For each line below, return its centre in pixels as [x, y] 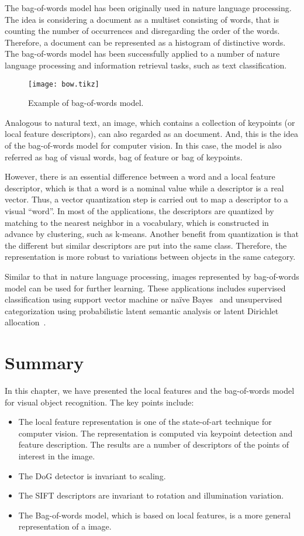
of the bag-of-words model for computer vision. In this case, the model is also [143, 145]
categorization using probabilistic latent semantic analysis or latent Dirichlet [142, 310]
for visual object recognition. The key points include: [99, 402]
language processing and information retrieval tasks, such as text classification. [146, 65]
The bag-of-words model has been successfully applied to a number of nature [142, 54]
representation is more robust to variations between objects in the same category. [150, 257]
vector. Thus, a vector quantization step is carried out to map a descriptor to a [146, 199]
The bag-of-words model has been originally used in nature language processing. [148, 8]
